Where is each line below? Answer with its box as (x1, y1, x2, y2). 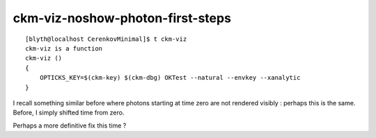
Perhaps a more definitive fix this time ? (13, 121, 127, 130)
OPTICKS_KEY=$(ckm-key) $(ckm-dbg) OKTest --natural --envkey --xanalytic (39, 74, 301, 82)
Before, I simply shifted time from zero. (13, 108, 125, 117)
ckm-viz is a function (25, 44, 103, 52)
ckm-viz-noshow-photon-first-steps (13, 10, 231, 26)
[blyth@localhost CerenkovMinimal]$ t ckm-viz (25, 35, 187, 43)
